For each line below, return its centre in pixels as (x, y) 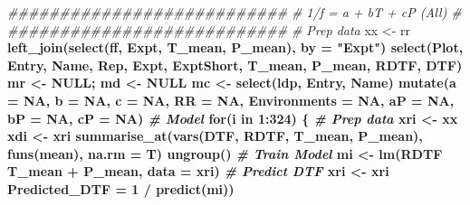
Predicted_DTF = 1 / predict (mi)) (121, 188)
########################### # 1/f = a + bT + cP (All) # (235, 12)
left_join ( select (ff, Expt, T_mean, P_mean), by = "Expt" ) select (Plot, (235, 47)
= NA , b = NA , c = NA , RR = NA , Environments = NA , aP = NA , (231, 100)
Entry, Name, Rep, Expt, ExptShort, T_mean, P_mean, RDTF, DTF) (235, 65)
